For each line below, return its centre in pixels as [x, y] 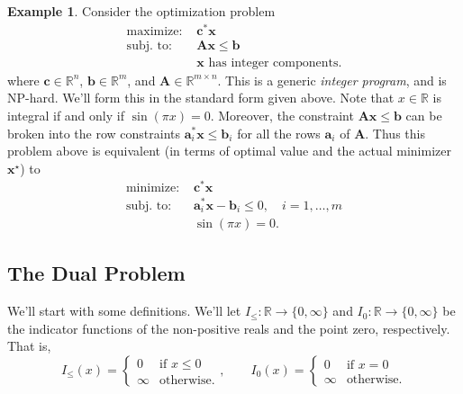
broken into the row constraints [94, 133]
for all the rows [279, 133]
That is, [29, 346]
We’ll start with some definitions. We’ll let [124, 311]
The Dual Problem [96, 273]
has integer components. [275, 63]
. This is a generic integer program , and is [332, 80]
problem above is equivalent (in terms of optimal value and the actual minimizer [229, 151]
